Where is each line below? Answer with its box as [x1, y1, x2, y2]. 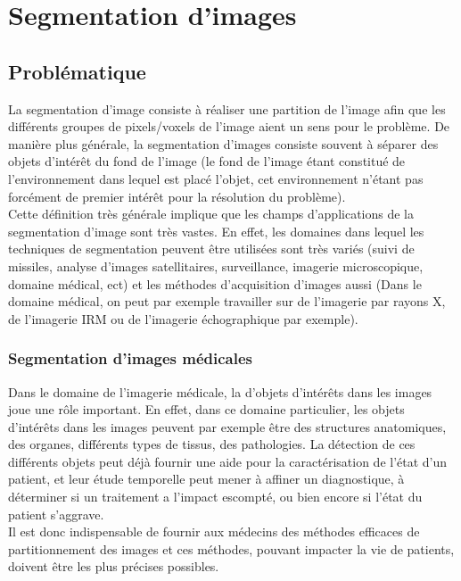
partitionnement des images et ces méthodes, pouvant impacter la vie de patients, [8, 539, 455, 558]
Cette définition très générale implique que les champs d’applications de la [8, 204, 414, 223]
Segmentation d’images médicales [8, 347, 252, 369]
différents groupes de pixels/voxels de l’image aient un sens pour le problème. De [8, 117, 450, 136]
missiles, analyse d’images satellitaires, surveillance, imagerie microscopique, [8, 256, 424, 275]
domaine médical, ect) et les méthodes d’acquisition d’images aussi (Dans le [8, 274, 422, 293]
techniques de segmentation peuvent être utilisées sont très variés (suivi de [8, 239, 415, 258]
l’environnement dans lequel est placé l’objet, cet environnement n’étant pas [8, 169, 424, 187]
